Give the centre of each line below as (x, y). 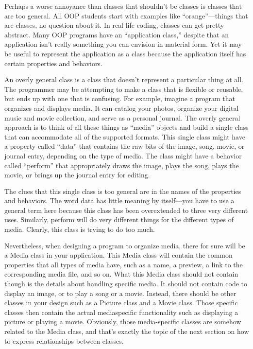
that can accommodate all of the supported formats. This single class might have (125, 136)
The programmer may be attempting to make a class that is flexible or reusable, (124, 89)
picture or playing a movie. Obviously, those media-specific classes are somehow (123, 322)
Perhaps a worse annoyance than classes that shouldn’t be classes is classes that (123, 6)
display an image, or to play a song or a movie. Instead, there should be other (120, 293)
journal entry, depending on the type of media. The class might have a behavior (123, 155)
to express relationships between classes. (64, 340)
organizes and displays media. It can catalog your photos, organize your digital (122, 108)
